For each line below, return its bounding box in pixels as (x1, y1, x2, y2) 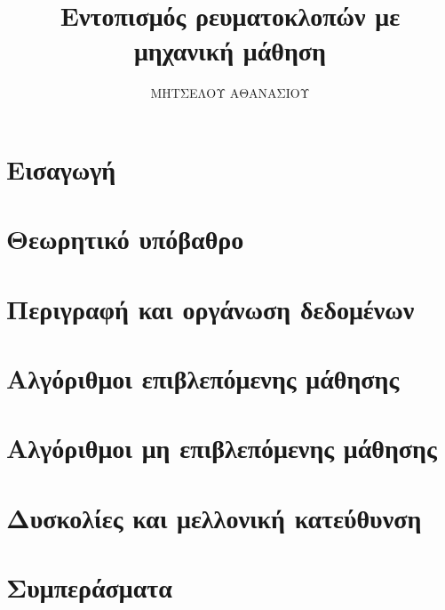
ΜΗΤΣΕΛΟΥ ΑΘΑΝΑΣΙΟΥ (150, 84, 310, 102)
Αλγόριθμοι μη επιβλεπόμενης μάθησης (6, 429, 437, 466)
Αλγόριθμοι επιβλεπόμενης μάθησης (6, 360, 400, 397)
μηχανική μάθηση (133, 32, 327, 68)
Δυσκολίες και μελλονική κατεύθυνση (6, 499, 422, 535)
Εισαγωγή (6, 150, 116, 187)
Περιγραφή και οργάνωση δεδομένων (6, 290, 415, 326)
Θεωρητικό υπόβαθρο (6, 221, 244, 257)
